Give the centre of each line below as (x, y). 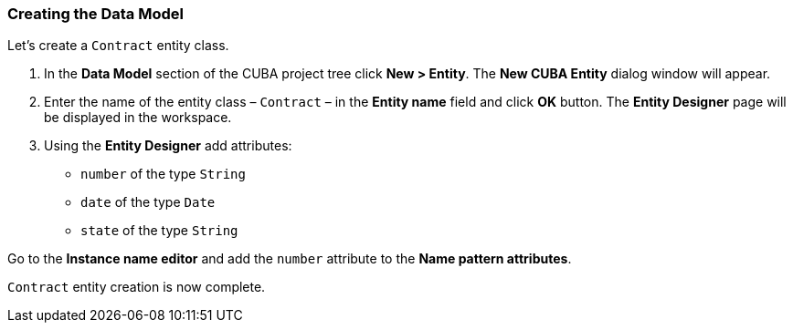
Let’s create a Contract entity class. (118, 46)
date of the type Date (148, 202)
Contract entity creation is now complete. (137, 287)
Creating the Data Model (95, 14)
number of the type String (163, 174)
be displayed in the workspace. (138, 118)
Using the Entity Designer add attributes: (168, 146)
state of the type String (159, 231)
